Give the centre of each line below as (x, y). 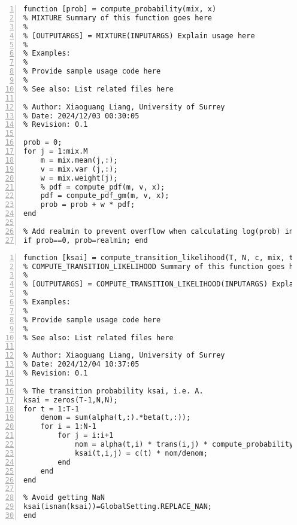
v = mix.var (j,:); (79, 169)
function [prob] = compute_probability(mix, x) (120, 9)
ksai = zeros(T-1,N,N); (71, 400)
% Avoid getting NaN (64, 498)
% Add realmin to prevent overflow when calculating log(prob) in (159, 231)
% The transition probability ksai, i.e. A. (113, 391)
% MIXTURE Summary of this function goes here (118, 18)
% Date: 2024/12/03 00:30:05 (81, 116)
